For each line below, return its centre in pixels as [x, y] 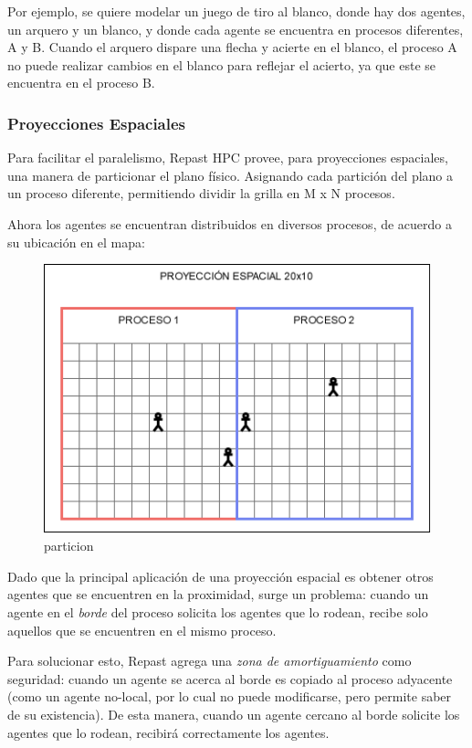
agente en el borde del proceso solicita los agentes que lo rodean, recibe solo [218, 612]
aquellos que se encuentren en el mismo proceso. [142, 630]
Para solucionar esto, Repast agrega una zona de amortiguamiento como [210, 661]
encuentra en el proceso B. [81, 83]
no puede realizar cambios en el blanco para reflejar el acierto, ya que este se [222, 64]
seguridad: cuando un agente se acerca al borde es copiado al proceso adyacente [230, 678]
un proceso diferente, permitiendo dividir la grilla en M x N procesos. [201, 193]
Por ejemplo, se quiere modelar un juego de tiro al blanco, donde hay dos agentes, [236, 11]
